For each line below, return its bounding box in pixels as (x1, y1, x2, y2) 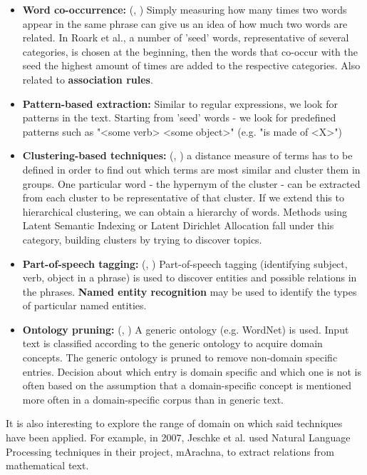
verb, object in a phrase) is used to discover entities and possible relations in (22, 270, 357, 285)
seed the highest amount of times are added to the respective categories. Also (22, 58, 361, 73)
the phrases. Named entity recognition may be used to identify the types (22, 284, 357, 299)
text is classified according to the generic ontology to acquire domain (22, 336, 323, 351)
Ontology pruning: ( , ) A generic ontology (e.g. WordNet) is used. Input (22, 321, 349, 336)
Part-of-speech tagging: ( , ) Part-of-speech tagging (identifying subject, (22, 256, 348, 271)
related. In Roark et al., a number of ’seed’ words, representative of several (22, 30, 349, 45)
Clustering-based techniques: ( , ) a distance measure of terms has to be (22, 148, 353, 163)
